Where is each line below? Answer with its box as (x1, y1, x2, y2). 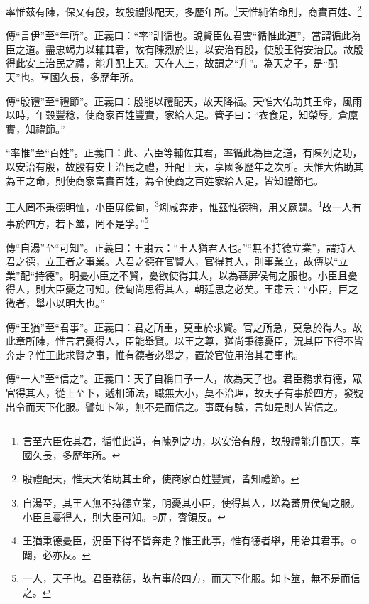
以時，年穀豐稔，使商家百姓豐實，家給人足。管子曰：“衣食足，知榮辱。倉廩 (6, 107, 358, 122)
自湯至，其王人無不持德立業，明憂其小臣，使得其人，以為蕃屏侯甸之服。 (22, 495, 360, 509)
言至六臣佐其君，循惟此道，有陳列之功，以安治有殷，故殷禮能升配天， (22, 433, 351, 448)
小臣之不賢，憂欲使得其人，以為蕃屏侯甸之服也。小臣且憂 (89, 267, 358, 282)
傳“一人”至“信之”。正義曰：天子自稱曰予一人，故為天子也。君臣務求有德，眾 (6, 371, 363, 386)
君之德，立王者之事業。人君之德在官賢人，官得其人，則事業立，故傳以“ (6, 254, 338, 269)
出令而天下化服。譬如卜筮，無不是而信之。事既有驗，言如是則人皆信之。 (6, 399, 343, 414)
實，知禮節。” (6, 121, 65, 136)
